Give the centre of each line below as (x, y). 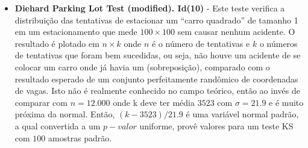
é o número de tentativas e (201, 43)
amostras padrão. (80, 137)
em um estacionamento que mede (76, 32)
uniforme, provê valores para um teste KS (216, 125)
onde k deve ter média (154, 102)
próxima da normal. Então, (65, 114)
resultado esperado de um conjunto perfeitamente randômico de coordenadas (156, 79)
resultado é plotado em (57, 43)
